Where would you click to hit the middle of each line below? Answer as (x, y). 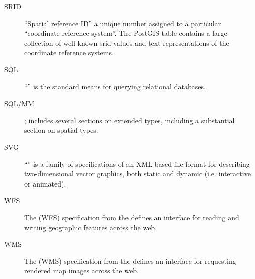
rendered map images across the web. (81, 271)
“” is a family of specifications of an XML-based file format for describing (137, 164)
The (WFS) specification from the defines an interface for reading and (132, 217)
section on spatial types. (61, 130)
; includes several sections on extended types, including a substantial (130, 120)
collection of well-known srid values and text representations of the (127, 42)
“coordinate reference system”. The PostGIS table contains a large (126, 33)
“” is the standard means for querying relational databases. (115, 86)
